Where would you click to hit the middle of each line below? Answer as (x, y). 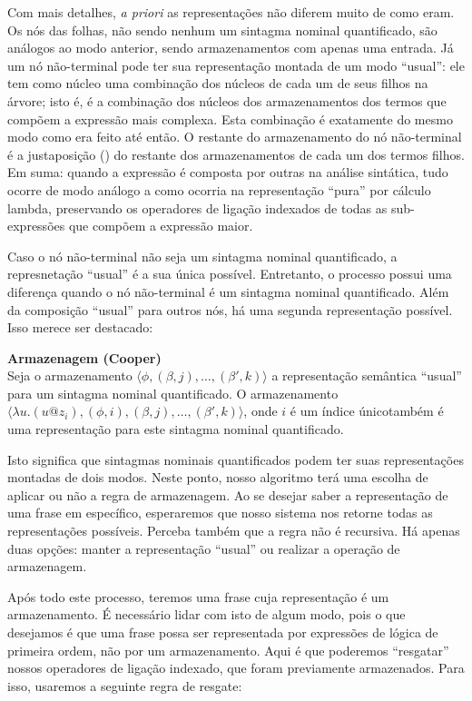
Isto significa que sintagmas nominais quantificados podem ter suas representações (236, 459)
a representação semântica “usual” (367, 375)
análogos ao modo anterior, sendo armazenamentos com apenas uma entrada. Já (231, 48)
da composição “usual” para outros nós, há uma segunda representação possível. (230, 309)
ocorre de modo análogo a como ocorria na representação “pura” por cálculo (219, 189)
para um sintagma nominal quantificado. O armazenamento (173, 393)
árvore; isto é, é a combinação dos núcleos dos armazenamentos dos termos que (227, 100)
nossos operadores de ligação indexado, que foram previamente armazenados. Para (236, 668)
